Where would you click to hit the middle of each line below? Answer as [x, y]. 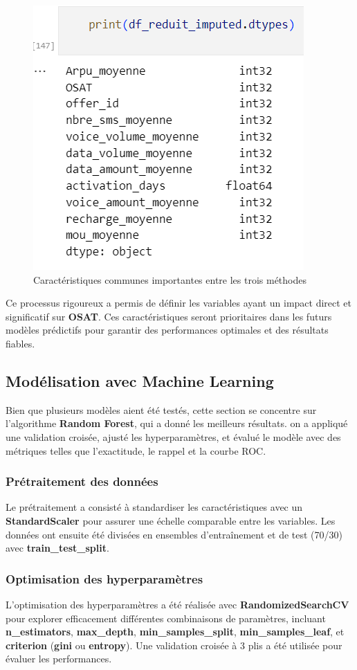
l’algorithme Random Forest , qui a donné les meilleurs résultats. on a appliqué [177, 423]
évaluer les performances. [59, 659]
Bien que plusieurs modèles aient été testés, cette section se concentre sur [161, 409]
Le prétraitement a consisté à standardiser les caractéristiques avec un [154, 507]
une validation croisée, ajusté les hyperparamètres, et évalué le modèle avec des [173, 436]
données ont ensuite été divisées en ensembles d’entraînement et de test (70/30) [174, 534]
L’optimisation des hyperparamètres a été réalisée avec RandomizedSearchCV [177, 604]
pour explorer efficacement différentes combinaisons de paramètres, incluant [166, 618]
